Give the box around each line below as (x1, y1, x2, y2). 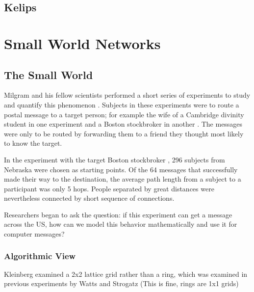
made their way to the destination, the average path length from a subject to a (4, 174, 241, 184)
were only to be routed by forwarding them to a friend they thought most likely (4, 128, 244, 138)
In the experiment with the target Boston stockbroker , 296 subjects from (4, 154, 225, 164)
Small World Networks (4, 33, 161, 53)
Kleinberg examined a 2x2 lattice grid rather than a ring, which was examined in (4, 268, 248, 279)
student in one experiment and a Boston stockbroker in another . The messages (4, 119, 243, 129)
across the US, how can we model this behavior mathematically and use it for (4, 219, 237, 229)
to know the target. (4, 138, 62, 148)
